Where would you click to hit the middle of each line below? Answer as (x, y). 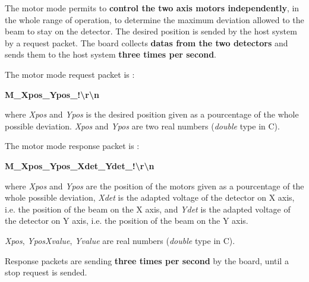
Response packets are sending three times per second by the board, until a (147, 260)
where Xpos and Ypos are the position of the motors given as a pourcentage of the (154, 186)
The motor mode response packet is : (72, 146)
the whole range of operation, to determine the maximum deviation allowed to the (154, 19)
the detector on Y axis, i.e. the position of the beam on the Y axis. (127, 221)
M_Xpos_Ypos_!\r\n (52, 94)
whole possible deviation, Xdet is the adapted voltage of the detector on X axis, (150, 197)
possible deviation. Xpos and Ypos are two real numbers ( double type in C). (142, 126)
